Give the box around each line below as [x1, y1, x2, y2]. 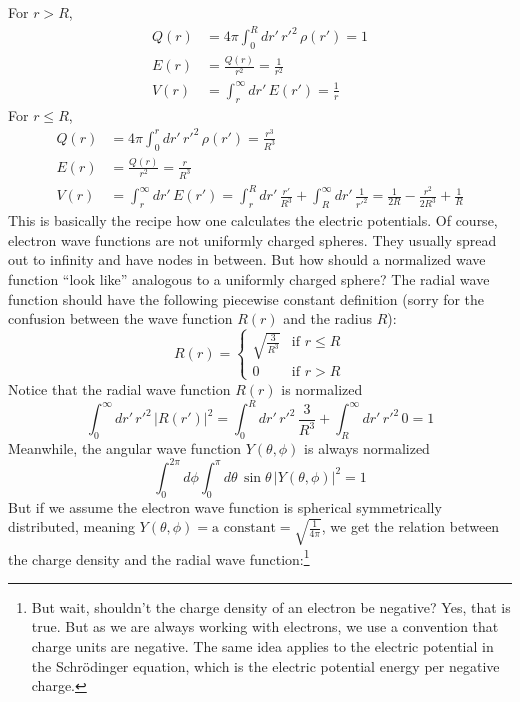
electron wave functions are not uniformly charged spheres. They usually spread [8, 229, 497, 250]
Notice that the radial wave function [8, 378, 231, 399]
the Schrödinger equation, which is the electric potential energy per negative [31, 655, 500, 676]
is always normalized [304, 437, 430, 458]
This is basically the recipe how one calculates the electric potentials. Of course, [8, 210, 498, 231]
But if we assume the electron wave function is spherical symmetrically [8, 496, 442, 517]
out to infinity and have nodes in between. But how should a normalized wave [8, 249, 486, 270]
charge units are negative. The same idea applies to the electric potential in [31, 636, 494, 657]
